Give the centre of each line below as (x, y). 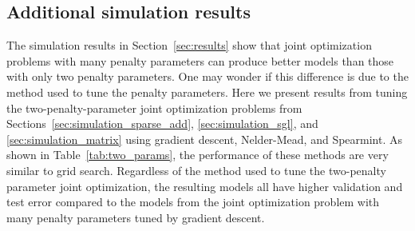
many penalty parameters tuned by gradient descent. (136, 217)
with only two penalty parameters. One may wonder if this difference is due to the (207, 76)
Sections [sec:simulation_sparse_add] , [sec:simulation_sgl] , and (162, 123)
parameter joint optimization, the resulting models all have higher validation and (205, 186)
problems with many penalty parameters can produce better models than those (200, 60)
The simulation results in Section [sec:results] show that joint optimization (189, 45)
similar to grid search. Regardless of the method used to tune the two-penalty (196, 170)
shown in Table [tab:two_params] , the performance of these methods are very (198, 155)
